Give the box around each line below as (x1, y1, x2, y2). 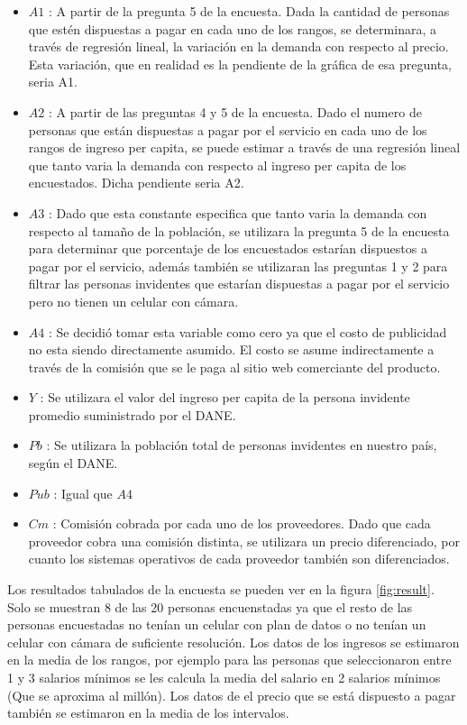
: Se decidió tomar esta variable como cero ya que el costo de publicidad (48, 322, 447, 341)
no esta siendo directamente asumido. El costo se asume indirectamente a (28, 340, 435, 359)
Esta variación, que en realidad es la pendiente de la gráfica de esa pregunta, (28, 54, 452, 73)
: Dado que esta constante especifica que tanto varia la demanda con (48, 203, 427, 222)
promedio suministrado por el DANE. (28, 405, 236, 424)
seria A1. (28, 72, 78, 91)
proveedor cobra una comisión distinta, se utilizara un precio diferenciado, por (28, 531, 460, 550)
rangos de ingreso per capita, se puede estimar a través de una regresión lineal (28, 138, 461, 157)
